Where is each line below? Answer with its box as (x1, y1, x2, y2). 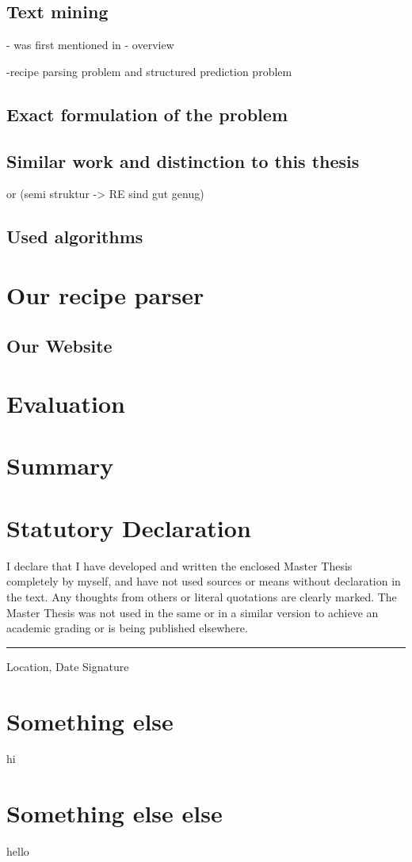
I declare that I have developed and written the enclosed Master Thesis (6, 557, 353, 574)
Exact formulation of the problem (6, 101, 288, 126)
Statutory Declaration (6, 511, 251, 544)
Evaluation (6, 387, 125, 420)
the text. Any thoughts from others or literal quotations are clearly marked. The (6, 588, 397, 605)
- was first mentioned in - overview (6, 36, 174, 53)
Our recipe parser (6, 278, 204, 311)
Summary (6, 449, 114, 482)
